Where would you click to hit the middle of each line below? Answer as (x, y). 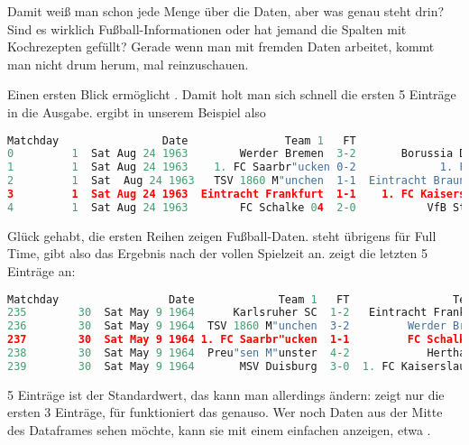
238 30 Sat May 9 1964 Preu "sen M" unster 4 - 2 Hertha (237, 353)
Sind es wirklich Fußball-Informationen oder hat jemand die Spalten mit (207, 28)
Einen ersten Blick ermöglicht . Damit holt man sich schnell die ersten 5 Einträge (232, 94)
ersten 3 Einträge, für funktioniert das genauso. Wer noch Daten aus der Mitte (225, 412)
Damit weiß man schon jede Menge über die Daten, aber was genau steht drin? (226, 11)
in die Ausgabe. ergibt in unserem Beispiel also (137, 111)
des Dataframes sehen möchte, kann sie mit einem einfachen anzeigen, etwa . (219, 430)
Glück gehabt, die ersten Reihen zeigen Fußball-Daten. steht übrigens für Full (222, 235)
